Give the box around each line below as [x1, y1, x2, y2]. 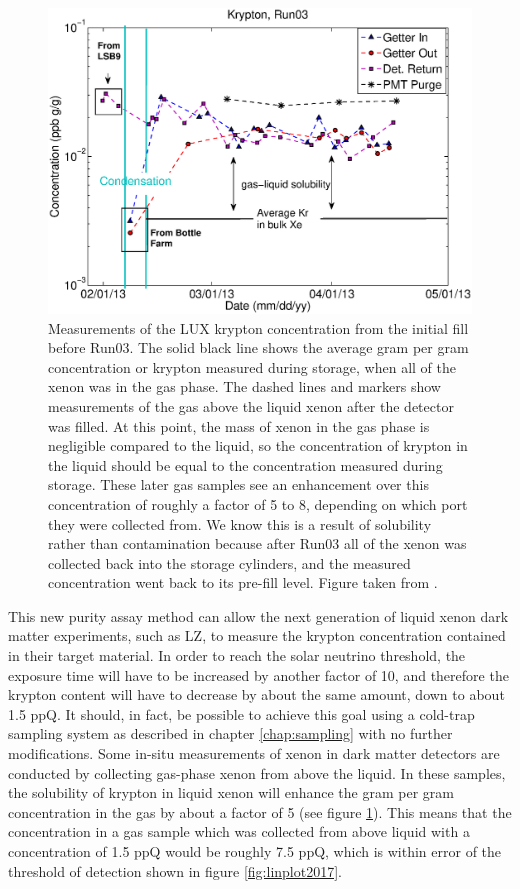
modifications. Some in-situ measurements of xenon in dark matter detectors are [8, 743, 500, 764]
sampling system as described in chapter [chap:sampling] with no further [8, 723, 453, 744]
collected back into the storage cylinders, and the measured [48, 552, 411, 573]
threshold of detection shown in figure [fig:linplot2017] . [8, 860, 342, 881]
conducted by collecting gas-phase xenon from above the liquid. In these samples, [8, 762, 506, 783]
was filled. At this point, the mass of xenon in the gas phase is [48, 415, 430, 436]
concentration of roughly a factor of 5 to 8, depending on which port [48, 493, 468, 514]
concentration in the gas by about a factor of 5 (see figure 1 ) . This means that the [8, 801, 512, 822]
